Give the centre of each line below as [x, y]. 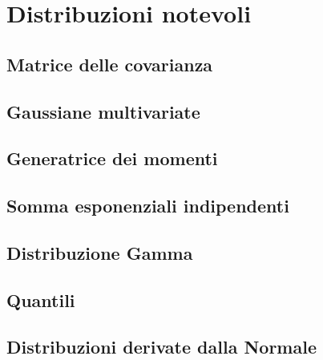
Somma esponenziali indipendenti [148, 206]
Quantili [41, 299]
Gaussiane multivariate [103, 111]
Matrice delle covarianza [110, 64]
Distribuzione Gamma [100, 252]
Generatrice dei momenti [112, 158]
